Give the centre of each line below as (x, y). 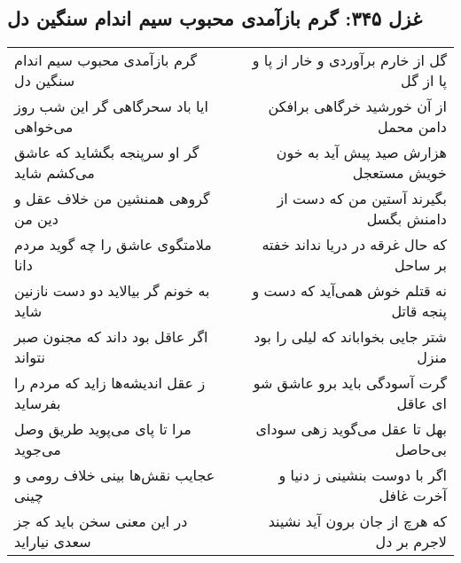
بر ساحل (421, 265)
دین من (36, 219)
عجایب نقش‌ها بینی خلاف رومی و (115, 475)
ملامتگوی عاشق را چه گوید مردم (113, 245)
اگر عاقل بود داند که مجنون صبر (111, 337)
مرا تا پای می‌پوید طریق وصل (103, 429)
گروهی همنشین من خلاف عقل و (112, 199)
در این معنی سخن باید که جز (101, 521)
